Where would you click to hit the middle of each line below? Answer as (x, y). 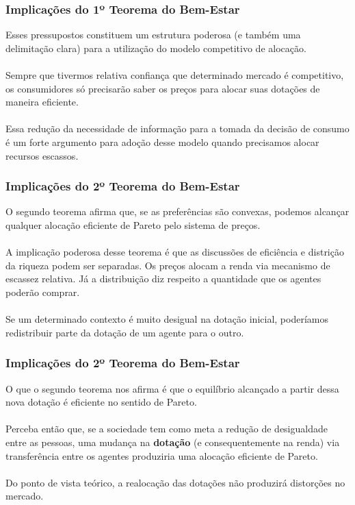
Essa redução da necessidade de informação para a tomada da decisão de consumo (177, 128)
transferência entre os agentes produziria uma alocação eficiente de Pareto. (162, 455)
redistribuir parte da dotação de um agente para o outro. (125, 332)
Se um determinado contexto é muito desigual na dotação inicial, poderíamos (167, 319)
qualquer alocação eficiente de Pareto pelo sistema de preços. (133, 224)
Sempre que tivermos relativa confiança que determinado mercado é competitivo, (175, 75)
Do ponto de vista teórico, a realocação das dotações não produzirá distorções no (175, 482)
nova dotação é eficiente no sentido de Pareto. (101, 402)
